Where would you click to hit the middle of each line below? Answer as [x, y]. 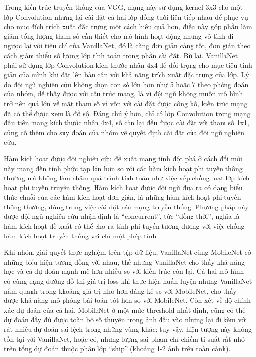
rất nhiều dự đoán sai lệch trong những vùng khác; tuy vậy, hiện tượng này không [128, 329]
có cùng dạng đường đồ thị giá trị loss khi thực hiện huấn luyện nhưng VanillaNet [128, 281]
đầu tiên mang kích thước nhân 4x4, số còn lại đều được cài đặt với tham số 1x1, [127, 123]
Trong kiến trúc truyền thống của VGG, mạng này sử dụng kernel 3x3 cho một [124, 7]
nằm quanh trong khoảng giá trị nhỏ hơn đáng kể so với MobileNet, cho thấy [120, 290]
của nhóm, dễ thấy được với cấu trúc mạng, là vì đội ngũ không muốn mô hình [124, 94]
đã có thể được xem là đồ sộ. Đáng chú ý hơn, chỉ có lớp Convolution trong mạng [127, 113]
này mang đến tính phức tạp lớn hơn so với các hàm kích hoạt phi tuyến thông [123, 168]
